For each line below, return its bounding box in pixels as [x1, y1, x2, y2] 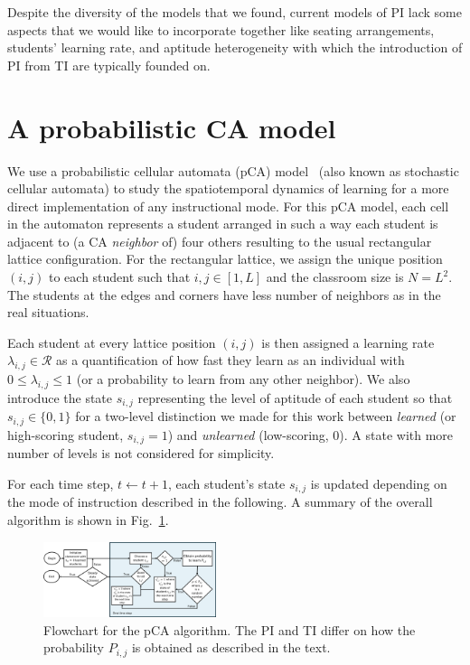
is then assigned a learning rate [261, 332, 435, 351]
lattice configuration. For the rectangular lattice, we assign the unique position [7, 249, 443, 268]
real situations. [7, 303, 89, 322]
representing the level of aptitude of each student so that [137, 389, 453, 407]
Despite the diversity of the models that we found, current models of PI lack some [7, 3, 462, 21]
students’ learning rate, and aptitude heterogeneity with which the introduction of [7, 38, 463, 57]
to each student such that [48, 267, 191, 286]
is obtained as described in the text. [131, 638, 331, 657]
